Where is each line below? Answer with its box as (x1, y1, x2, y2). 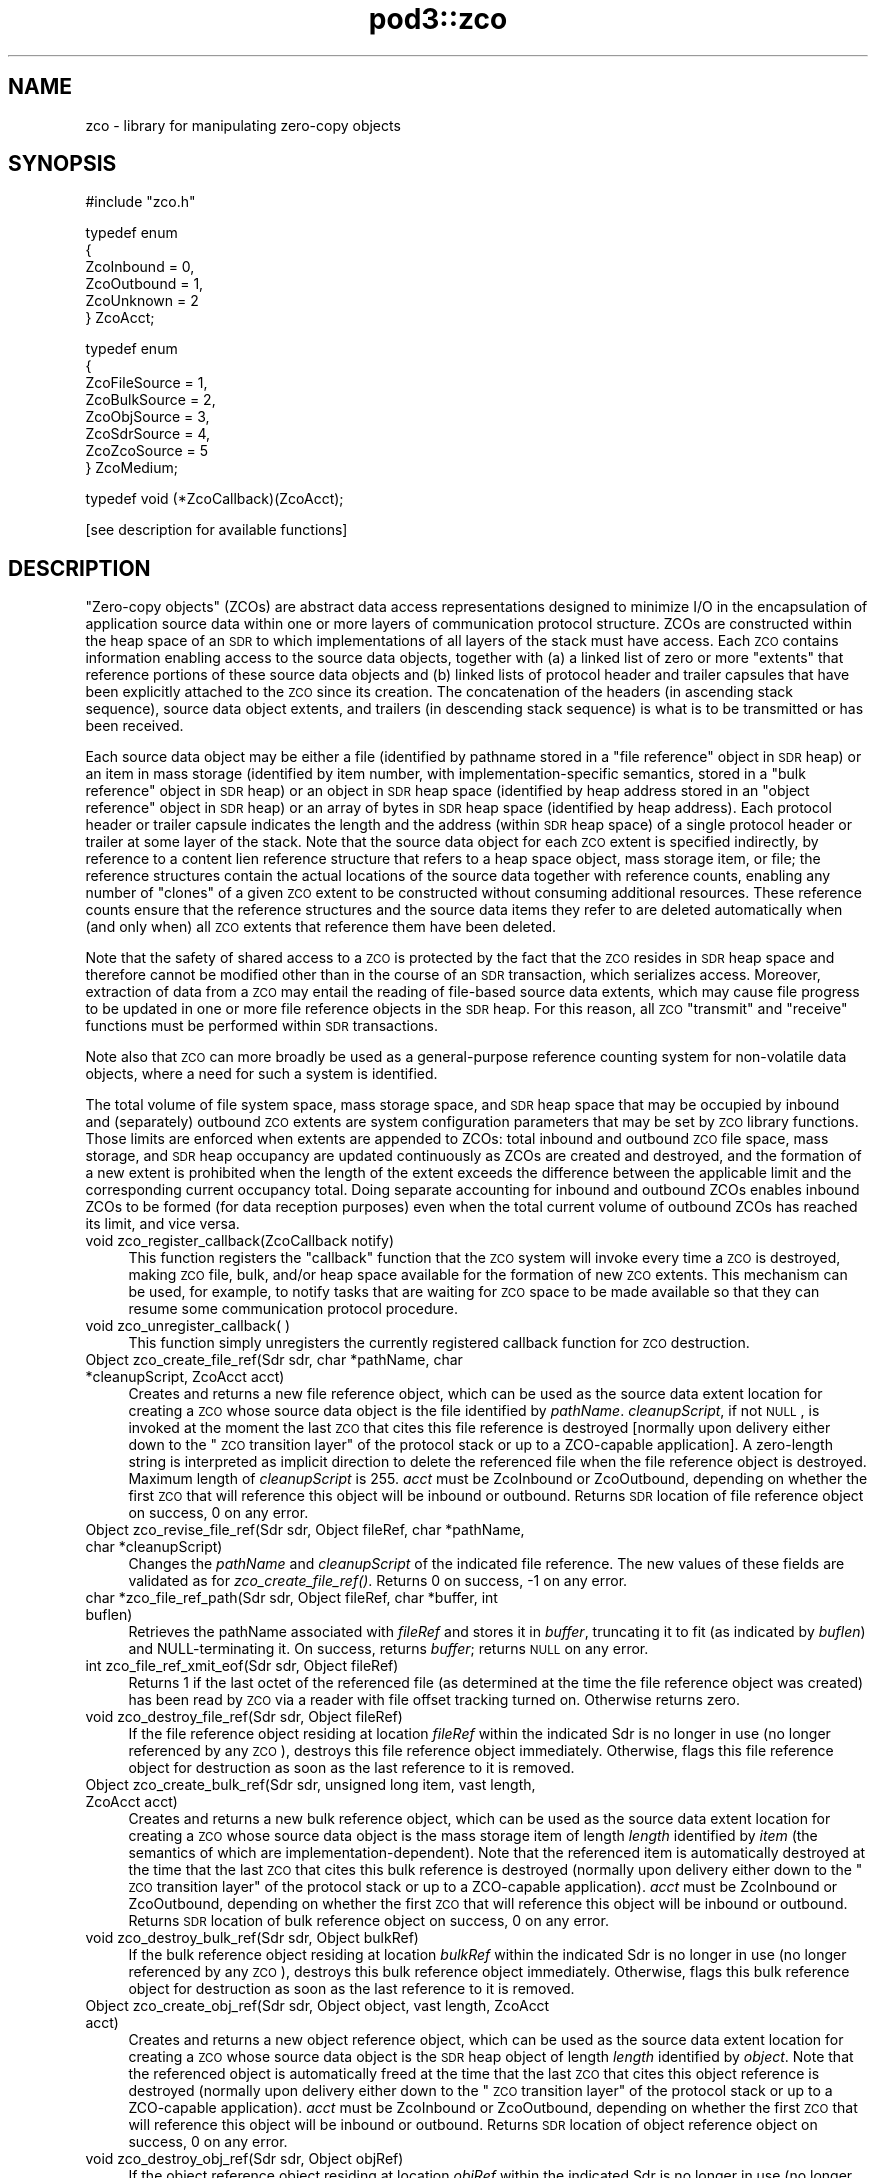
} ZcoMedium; (85, 459, 179, 477)
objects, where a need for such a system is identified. (85, 1065, 438, 1083)
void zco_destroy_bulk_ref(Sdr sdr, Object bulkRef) (85, 1929, 419, 1947)
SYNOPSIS (8, 151, 117, 177)
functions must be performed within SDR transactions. (85, 1017, 438, 1035)
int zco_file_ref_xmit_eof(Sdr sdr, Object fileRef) (85, 1657, 399, 1675)
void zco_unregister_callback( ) (85, 1317, 291, 1335)
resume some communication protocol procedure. (128, 1300, 459, 1318)
